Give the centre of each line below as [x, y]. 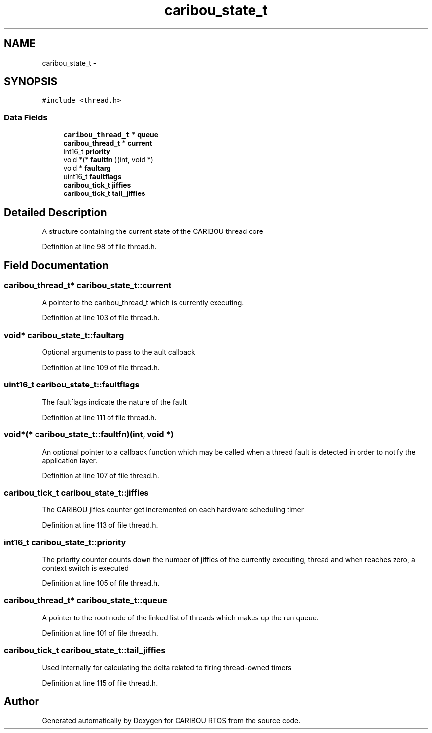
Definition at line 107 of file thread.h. [101, 475]
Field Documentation [56, 266]
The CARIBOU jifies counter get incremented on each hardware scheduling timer [173, 510]
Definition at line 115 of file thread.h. [100, 683]
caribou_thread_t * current [108, 143]
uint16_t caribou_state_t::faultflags [72, 385]
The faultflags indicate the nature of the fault [115, 402]
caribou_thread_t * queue [111, 135]
